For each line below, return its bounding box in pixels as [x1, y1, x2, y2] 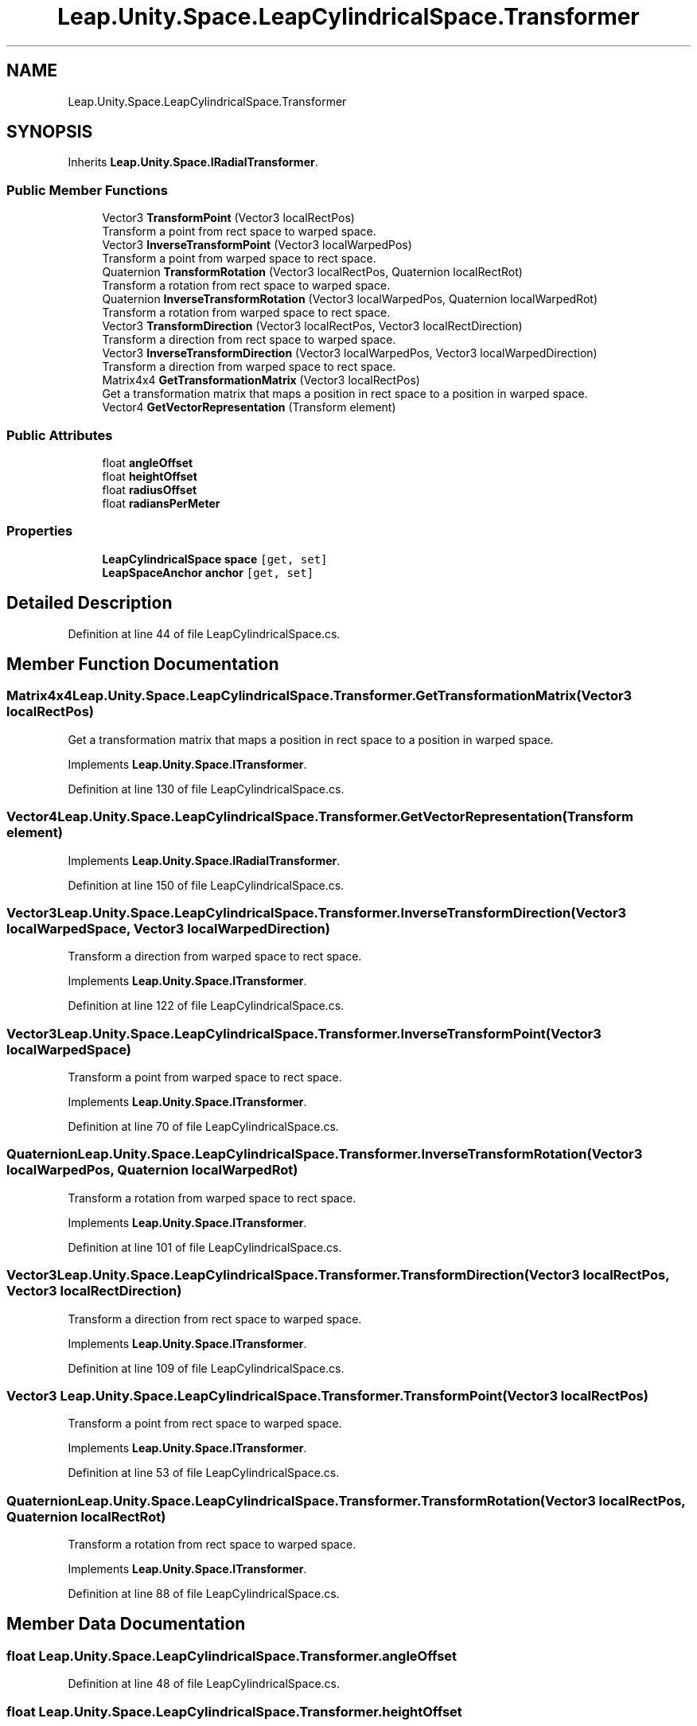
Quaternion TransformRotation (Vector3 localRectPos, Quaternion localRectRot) [102, 265, 523, 279]
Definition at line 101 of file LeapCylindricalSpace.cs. [68, 1240, 342, 1254]
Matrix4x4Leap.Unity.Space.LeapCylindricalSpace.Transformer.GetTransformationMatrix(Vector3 [6, 688, 633, 704]
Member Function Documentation [6, 653, 279, 674]
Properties [6, 523, 73, 540]
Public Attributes [6, 427, 113, 443]
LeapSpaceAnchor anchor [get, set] [102, 565, 314, 579]
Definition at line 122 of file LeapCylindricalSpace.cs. [68, 999, 345, 1013]
